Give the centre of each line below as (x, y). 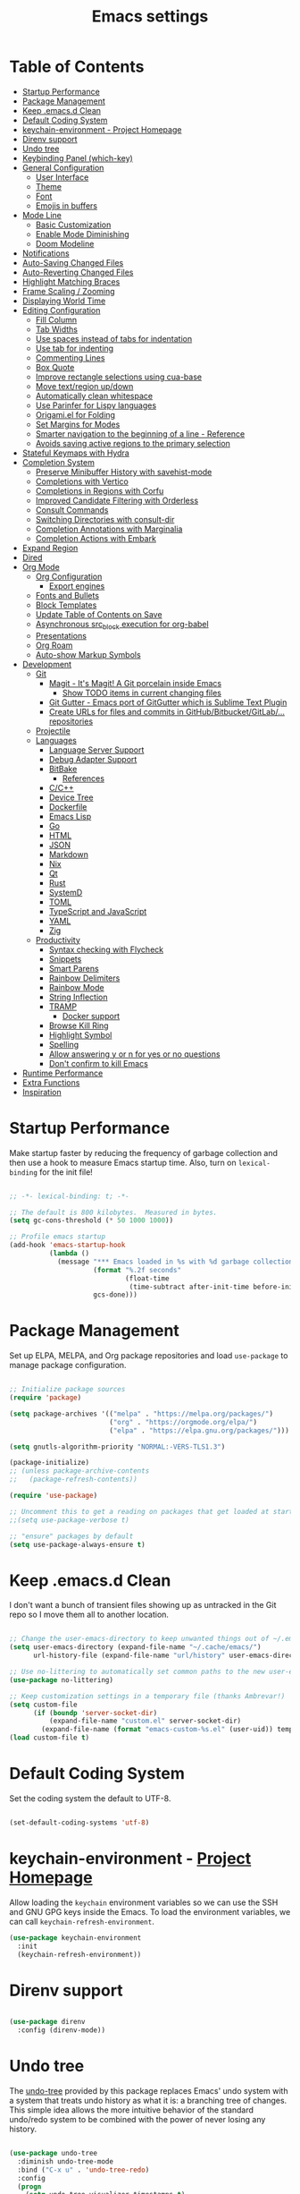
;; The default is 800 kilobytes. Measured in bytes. (113, 1212)
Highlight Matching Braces (71, 281)
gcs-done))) (116, 1295)
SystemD (66, 892)
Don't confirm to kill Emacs (99, 1063)
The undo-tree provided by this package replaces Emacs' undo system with (149, 2091)
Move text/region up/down (84, 386)
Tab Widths (57, 329)
